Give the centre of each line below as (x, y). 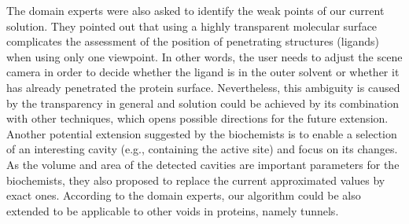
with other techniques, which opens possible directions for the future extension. (197, 118)
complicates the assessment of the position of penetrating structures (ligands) (193, 41)
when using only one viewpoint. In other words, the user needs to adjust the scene (204, 56)
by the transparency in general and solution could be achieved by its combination (203, 103)
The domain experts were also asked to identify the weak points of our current (195, 10)
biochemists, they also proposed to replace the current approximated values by (196, 180)
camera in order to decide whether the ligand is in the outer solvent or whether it (203, 72)
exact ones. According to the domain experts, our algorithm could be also (184, 195)
